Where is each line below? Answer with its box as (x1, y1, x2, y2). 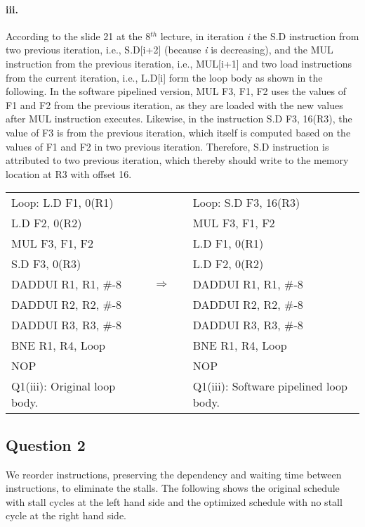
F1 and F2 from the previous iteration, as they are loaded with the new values (6, 97, 343, 112)
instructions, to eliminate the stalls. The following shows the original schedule (6, 481, 340, 495)
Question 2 (6, 433, 86, 455)
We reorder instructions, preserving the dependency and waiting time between (6, 466, 342, 481)
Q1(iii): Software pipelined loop (192, 378, 347, 395)
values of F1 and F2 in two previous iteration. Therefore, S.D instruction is (6, 139, 329, 153)
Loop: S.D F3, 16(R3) (192, 194, 300, 211)
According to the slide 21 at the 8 (6, 28, 151, 43)
